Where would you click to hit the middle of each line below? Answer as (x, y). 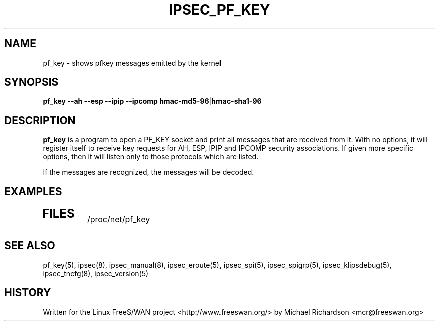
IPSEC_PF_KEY (220, 10)
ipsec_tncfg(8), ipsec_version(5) (96, 273)
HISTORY (28, 293)
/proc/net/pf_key (119, 220)
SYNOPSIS (31, 82)
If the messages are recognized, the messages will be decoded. (148, 172)
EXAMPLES (33, 191)
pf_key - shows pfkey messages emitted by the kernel (132, 63)
